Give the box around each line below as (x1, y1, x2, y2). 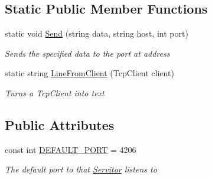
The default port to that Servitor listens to (5, 163, 157, 175)
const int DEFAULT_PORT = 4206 (5, 143, 136, 155)
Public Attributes (5, 115, 115, 134)
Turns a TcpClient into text (5, 86, 105, 99)
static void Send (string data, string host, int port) (5, 27, 188, 40)
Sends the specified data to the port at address (5, 47, 170, 59)
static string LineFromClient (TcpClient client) (5, 67, 174, 79)
